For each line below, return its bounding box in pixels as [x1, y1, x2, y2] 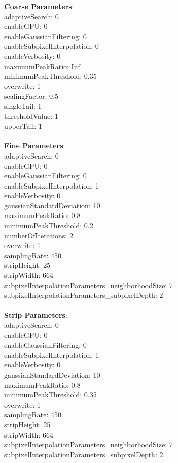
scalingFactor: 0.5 [4, 90, 58, 101]
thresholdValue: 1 [4, 110, 58, 121]
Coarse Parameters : [4, 1, 74, 11]
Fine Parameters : [4, 140, 65, 151]
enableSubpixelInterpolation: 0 [4, 41, 99, 51]
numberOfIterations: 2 [4, 230, 73, 240]
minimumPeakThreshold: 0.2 [4, 220, 93, 231]
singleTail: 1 [4, 100, 42, 111]
